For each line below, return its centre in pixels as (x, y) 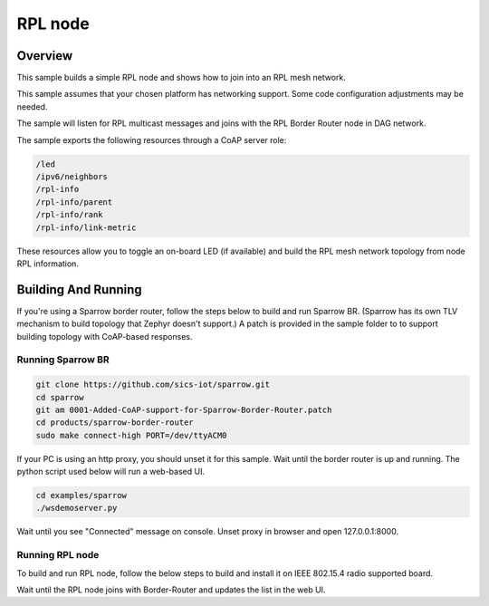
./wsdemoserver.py (77, 508)
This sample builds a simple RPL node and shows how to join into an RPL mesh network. (181, 78)
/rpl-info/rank (69, 215)
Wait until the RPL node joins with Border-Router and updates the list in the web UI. (171, 590)
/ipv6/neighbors (72, 177)
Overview (45, 56)
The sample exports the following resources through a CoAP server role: (152, 139)
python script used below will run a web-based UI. (111, 472)
